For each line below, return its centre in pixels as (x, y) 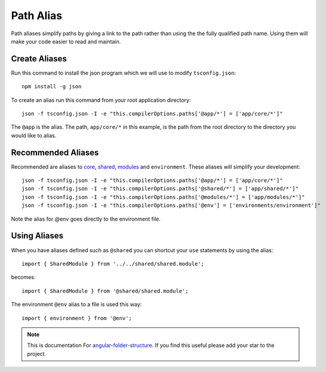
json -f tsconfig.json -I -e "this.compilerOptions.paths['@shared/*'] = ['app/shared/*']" (160, 189)
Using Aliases (37, 236)
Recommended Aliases (55, 152)
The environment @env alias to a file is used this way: (76, 305)
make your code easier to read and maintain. (66, 41)
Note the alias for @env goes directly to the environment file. (86, 219)
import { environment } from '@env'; (77, 318)
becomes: (23, 277)
